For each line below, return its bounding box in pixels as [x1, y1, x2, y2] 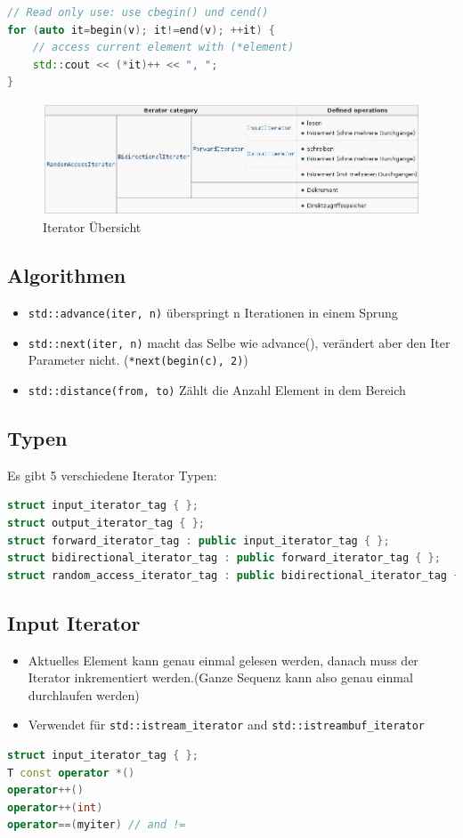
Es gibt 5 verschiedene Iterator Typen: [7, 465, 217, 484]
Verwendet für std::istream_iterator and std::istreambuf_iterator [28, 715, 425, 734]
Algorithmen [7, 262, 126, 289]
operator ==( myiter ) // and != [7, 818, 186, 832]
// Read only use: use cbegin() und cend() [7, 6, 269, 19]
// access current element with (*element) [32, 41, 295, 54]
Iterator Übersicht [43, 218, 142, 237]
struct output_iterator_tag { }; [7, 516, 205, 529]
